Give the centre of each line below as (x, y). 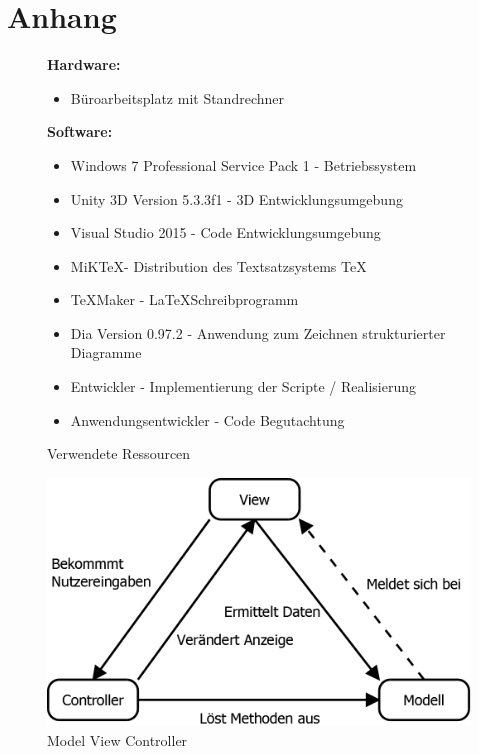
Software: (80, 131)
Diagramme (106, 352)
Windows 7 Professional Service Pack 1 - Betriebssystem (243, 164)
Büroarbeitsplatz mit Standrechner (177, 97)
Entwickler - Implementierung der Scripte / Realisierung (243, 386)
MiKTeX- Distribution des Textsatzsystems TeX (218, 265)
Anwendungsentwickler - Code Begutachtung (207, 419)
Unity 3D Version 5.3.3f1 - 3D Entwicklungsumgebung (236, 198)
